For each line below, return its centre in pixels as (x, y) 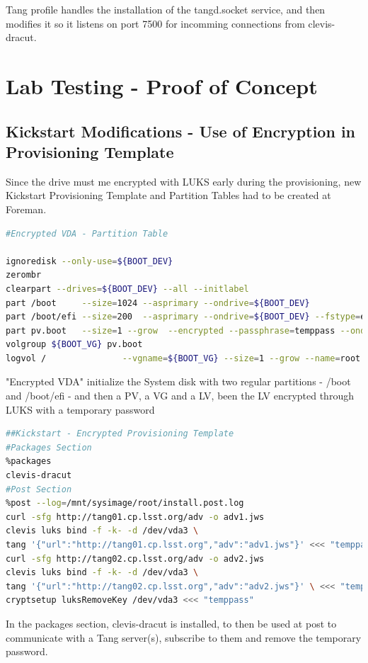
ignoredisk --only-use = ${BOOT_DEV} (90, 261)
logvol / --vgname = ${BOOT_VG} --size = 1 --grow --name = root (183, 358)
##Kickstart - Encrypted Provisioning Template (120, 434)
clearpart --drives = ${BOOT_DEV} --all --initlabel (127, 289)
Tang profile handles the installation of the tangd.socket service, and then (166, 9)
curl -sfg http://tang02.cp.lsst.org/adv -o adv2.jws (135, 559)
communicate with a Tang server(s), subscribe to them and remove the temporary (184, 637)
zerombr (24, 275)
